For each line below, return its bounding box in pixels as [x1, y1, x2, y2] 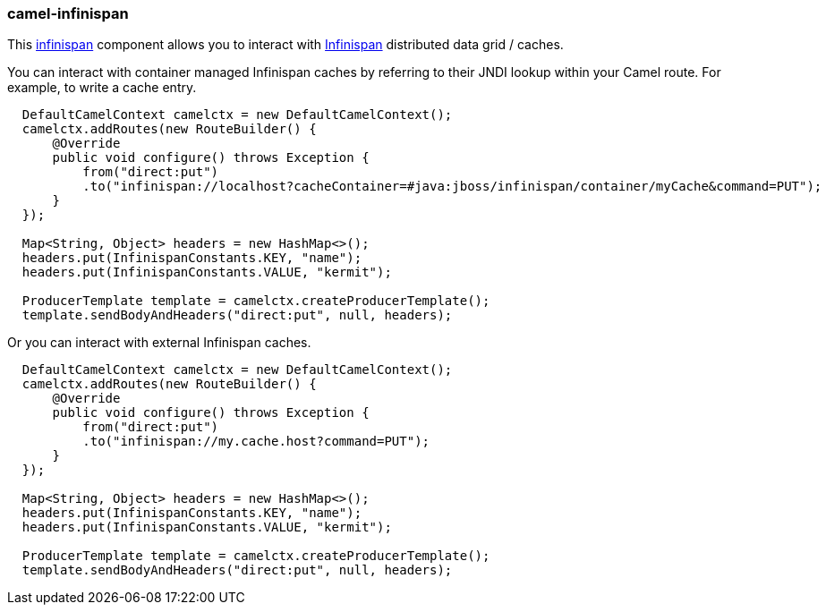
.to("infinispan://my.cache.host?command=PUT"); [82, 434, 430, 449]
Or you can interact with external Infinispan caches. [7, 335, 311, 351]
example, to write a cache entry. [7, 80, 197, 96]
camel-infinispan [7, 4, 129, 22]
